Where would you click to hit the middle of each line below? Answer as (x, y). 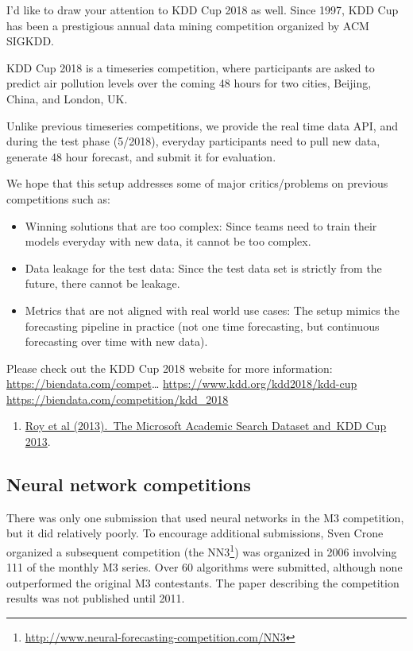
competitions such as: (58, 198)
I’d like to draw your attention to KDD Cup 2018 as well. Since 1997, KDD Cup (203, 10)
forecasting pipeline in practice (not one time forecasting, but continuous (202, 325)
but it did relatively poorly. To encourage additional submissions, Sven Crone (195, 533)
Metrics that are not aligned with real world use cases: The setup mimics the (212, 310)
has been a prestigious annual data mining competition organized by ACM (188, 25)
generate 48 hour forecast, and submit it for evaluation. (141, 156)
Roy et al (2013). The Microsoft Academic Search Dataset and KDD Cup (206, 426)
